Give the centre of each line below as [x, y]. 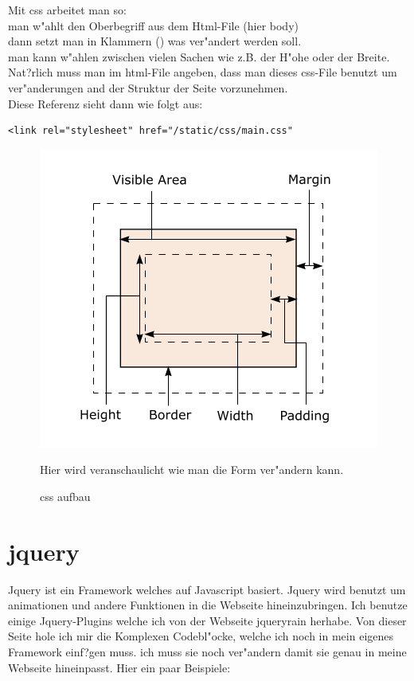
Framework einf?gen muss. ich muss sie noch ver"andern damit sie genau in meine [207, 652]
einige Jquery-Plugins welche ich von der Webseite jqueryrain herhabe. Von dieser [207, 620]
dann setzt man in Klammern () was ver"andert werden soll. [155, 41]
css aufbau [65, 496]
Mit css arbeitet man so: [67, 10]
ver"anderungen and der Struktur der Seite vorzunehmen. [148, 87]
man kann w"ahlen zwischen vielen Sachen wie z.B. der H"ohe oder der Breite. [199, 56]
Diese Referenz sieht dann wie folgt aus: [105, 103]
